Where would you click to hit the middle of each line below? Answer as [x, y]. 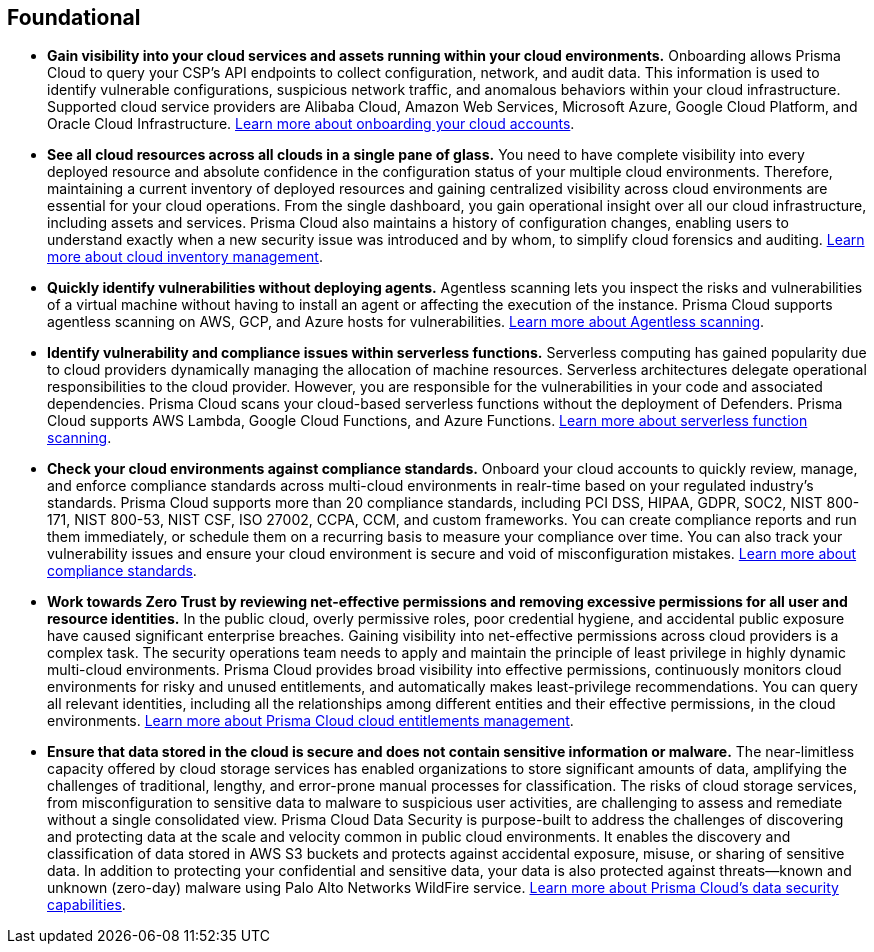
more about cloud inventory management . [185, 257]
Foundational [74, 17]
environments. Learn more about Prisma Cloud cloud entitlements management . [310, 721]
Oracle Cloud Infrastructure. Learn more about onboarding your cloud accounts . [311, 124]
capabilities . [86, 905]
